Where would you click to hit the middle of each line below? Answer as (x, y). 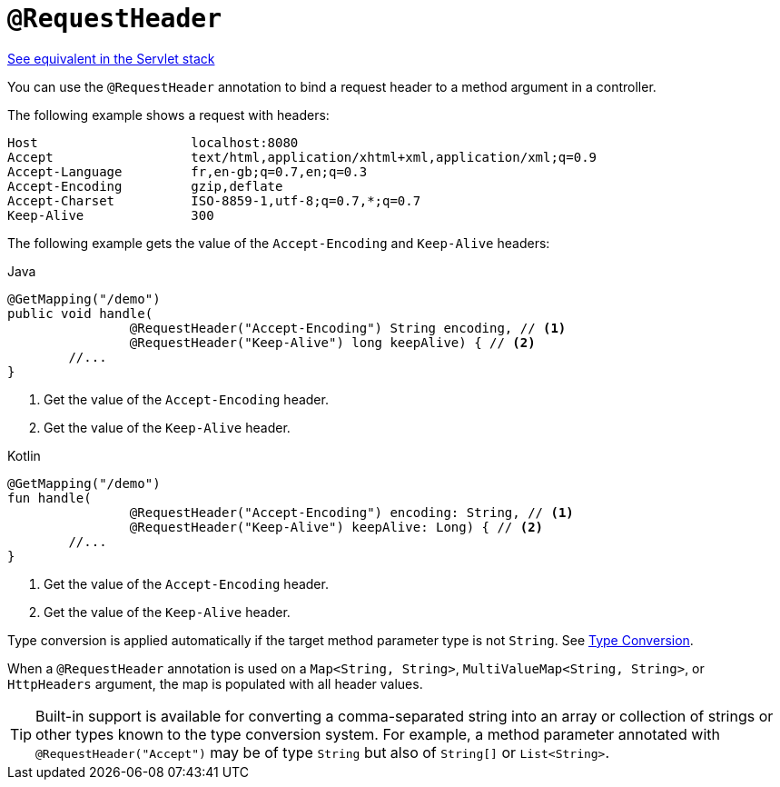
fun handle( (49, 498)
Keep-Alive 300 (111, 215)
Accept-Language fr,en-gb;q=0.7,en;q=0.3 (188, 171)
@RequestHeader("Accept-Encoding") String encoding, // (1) (348, 328)
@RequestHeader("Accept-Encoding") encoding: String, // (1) (351, 512)
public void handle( (80, 313)
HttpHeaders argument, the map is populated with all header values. (215, 683)
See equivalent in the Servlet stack (111, 58)
